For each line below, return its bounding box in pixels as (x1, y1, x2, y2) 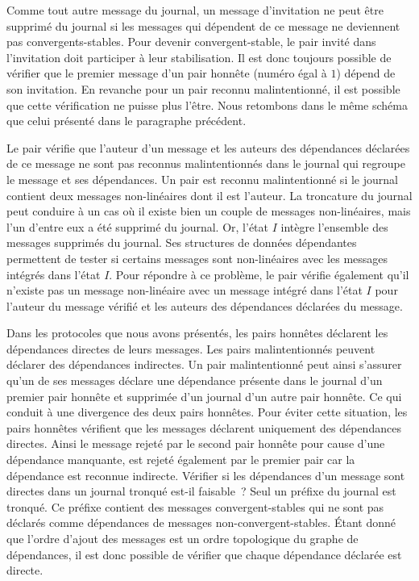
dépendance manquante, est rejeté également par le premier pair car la (6, 451, 355, 468)
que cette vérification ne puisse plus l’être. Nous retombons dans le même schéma (6, 96, 408, 113)
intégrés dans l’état (6, 265, 101, 282)
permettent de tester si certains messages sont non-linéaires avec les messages (6, 249, 388, 266)
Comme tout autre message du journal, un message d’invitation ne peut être (6, 2, 384, 18)
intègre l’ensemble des (280, 218, 388, 235)
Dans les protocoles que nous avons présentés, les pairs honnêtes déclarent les (6, 324, 388, 341)
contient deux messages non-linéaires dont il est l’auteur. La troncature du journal (6, 186, 413, 203)
